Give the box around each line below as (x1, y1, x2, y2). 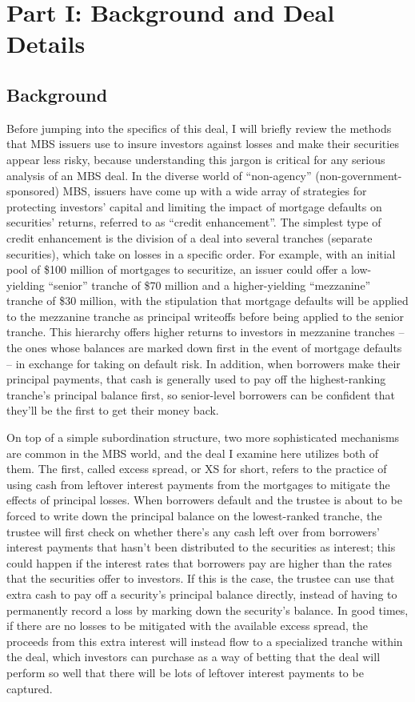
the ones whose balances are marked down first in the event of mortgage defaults (6, 339, 402, 356)
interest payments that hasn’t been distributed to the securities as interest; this (6, 539, 396, 556)
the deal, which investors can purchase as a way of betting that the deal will (6, 648, 381, 665)
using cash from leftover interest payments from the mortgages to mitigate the (6, 475, 390, 492)
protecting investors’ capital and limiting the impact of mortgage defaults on (6, 198, 382, 215)
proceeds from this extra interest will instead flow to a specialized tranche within (6, 632, 403, 649)
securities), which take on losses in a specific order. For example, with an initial (6, 245, 396, 262)
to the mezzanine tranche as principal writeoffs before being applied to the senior (6, 307, 405, 324)
